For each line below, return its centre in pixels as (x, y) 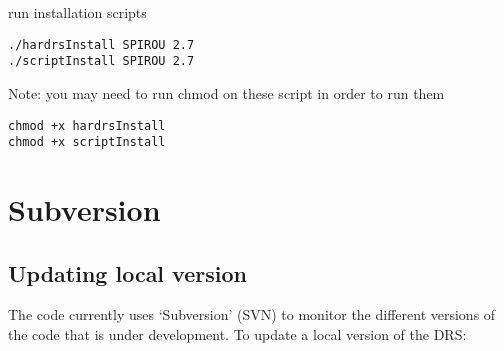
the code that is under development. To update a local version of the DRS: (237, 333)
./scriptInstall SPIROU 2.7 (101, 61)
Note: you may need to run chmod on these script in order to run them (226, 92)
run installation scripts (77, 12)
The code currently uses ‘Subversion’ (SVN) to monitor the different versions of (252, 314)
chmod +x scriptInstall (87, 142)
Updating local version (127, 272)
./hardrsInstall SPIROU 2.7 (101, 44)
